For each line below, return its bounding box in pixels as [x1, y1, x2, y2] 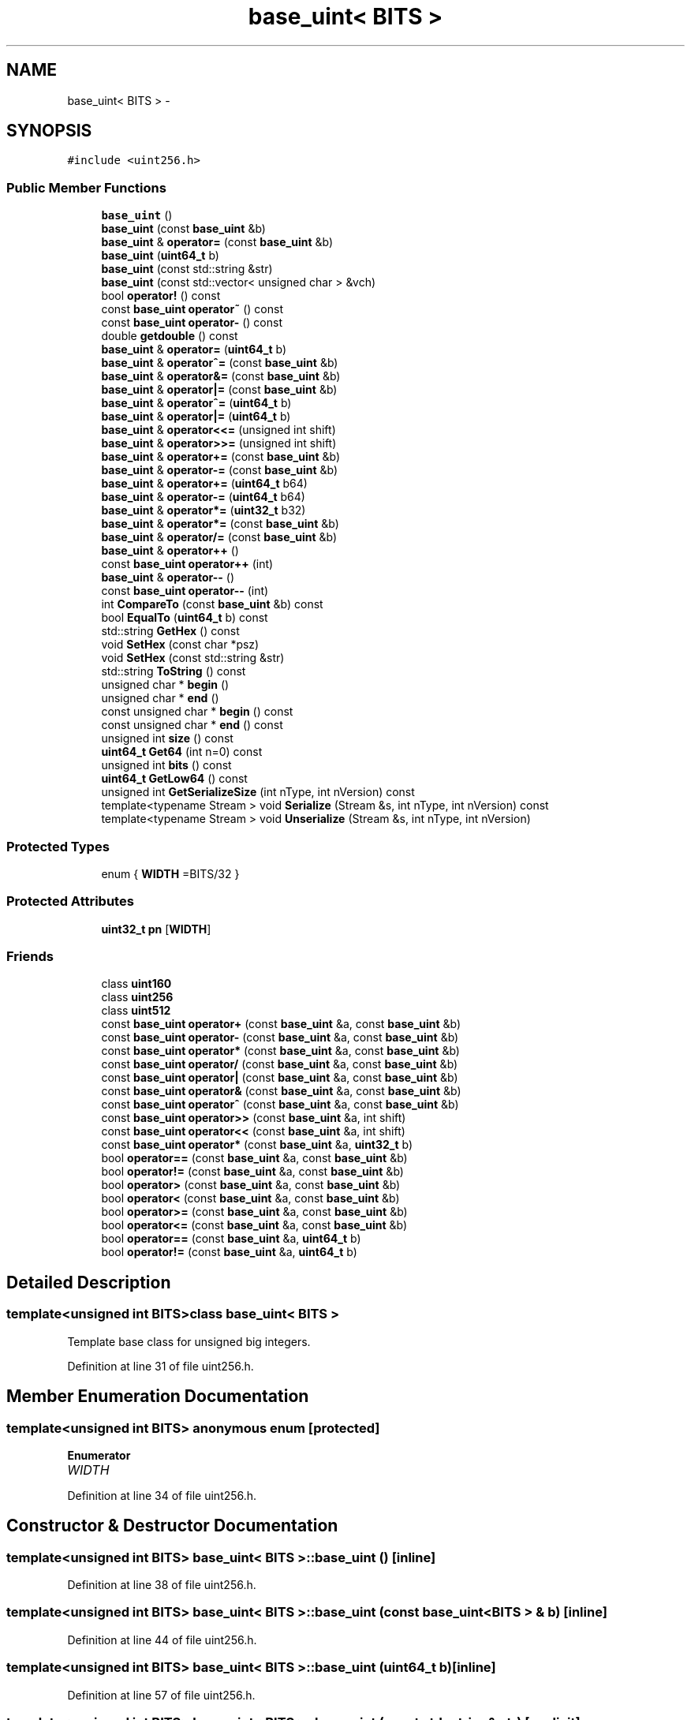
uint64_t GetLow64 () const [101, 772, 248, 786]
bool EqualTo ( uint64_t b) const [101, 611, 268, 625]
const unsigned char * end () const [101, 718, 283, 732]
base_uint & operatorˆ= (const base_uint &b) [101, 356, 338, 370]
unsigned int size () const [101, 731, 233, 746]
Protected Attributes [6, 893, 134, 910]
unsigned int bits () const [101, 758, 232, 772]
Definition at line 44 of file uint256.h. [67, 1632, 257, 1647]
